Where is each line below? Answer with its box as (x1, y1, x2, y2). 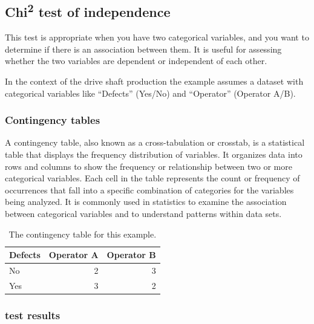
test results (5, 307, 61, 322)
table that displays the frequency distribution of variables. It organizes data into (5, 147, 303, 160)
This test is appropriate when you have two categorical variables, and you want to (5, 31, 309, 44)
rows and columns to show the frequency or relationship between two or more (5, 160, 292, 172)
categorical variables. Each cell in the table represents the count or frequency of (5, 172, 300, 184)
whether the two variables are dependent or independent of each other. (5, 54, 267, 67)
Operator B (106, 248, 156, 261)
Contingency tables (5, 112, 100, 128)
